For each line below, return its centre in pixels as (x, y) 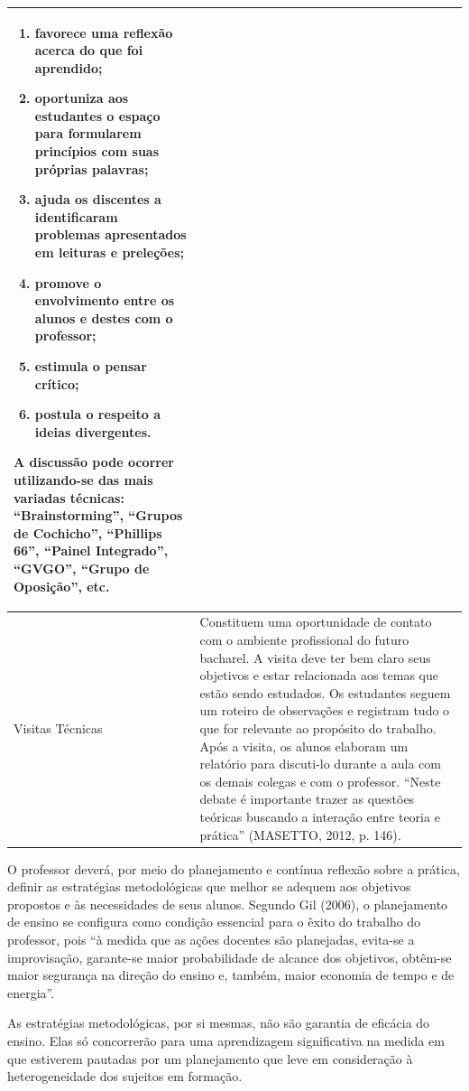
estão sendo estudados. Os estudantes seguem (325, 692)
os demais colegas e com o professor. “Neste (320, 781)
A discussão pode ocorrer (94, 462)
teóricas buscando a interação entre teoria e (320, 816)
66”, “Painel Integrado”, (91, 550)
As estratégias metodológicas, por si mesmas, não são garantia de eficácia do (219, 1023)
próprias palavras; (92, 168)
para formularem (88, 133)
